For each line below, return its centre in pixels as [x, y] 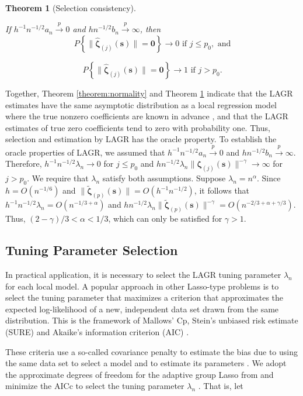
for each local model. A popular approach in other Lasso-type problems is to [142, 286]
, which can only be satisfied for [165, 218]
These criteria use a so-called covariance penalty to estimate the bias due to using [152, 351]
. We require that [58, 178]
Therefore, [24, 163]
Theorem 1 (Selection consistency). [71, 8]
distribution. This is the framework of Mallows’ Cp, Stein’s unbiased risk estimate [152, 320]
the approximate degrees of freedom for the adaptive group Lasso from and [140, 374]
